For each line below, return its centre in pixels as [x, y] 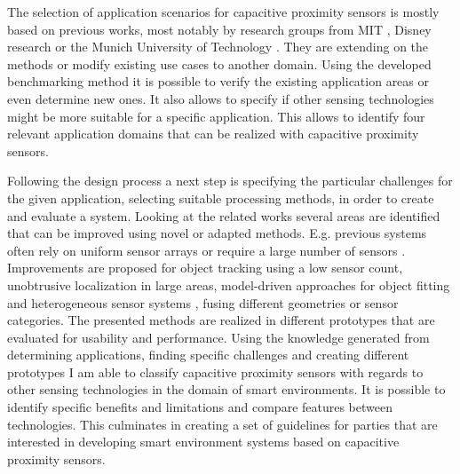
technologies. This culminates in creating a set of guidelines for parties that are [222, 424]
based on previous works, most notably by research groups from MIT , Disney [219, 29]
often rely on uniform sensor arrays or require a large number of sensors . [206, 250]
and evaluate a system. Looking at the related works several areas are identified [224, 215]
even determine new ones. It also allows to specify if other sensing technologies [221, 98]
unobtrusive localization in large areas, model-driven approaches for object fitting [229, 284]
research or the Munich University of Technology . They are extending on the [218, 47]
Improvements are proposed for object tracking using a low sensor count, [205, 268]
